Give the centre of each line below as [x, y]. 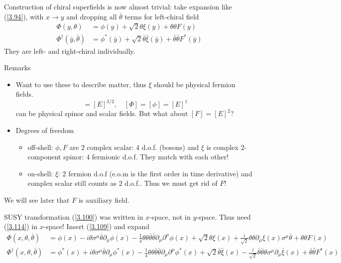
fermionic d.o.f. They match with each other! [160, 157]
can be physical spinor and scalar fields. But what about [102, 113]
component [44, 157]
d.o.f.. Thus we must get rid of [171, 183]
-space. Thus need [224, 216]
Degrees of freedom [45, 130]
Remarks [17, 67]
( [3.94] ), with [24, 16]
